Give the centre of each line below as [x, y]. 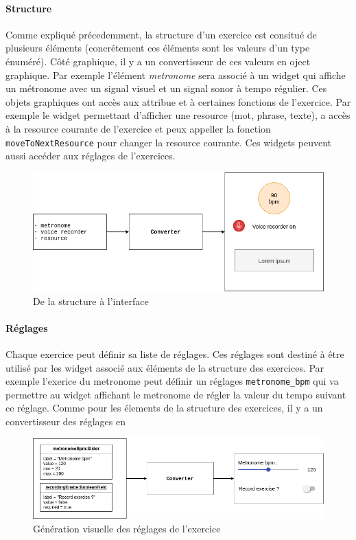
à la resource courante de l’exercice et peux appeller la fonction [138, 128]
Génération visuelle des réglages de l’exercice [127, 528]
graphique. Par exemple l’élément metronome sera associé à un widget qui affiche [176, 75]
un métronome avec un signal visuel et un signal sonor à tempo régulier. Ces [166, 88]
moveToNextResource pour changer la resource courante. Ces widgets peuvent [168, 142]
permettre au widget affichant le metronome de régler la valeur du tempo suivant [176, 394]
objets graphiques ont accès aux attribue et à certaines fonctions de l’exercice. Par [178, 101]
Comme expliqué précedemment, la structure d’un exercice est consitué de [161, 34]
